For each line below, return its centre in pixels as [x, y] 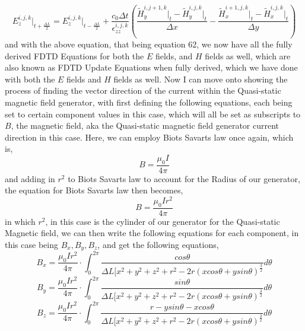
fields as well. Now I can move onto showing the [201, 79]
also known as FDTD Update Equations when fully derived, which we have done [151, 67]
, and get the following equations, [158, 245]
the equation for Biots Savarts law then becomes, [94, 190]
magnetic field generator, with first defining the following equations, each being [149, 102]
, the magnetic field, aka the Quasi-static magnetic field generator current [145, 125]
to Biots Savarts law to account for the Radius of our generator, [184, 178]
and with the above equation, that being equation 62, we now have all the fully [149, 44]
